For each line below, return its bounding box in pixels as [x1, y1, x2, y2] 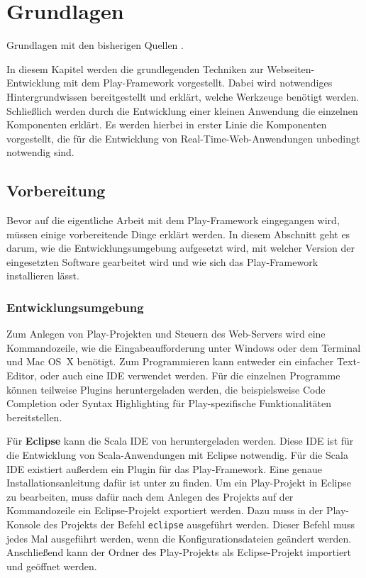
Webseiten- [267, 61, 315, 76]
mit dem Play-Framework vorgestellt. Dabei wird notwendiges [63, 75, 333, 90]
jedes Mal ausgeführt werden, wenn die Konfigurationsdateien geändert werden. [6, 530, 352, 545]
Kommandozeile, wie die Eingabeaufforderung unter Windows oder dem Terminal [6, 340, 361, 355]
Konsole [6, 516, 40, 531]
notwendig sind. [6, 145, 74, 160]
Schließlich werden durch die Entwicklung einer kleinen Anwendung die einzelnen [6, 103, 358, 118]
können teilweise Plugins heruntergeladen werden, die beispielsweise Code [6, 382, 326, 396]
